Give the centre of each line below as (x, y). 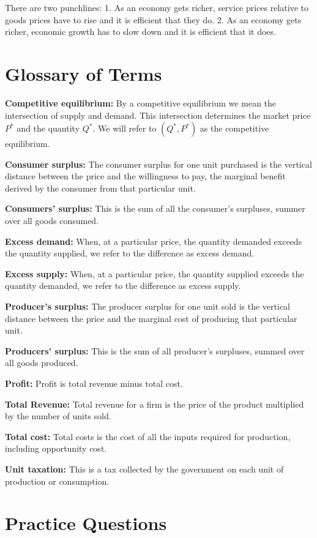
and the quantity (48, 128)
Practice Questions (86, 523)
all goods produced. (42, 363)
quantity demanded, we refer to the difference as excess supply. (123, 286)
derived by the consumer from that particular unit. (100, 188)
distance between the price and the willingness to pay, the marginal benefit (145, 176)
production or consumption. (57, 481)
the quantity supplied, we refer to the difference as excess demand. (130, 253)
